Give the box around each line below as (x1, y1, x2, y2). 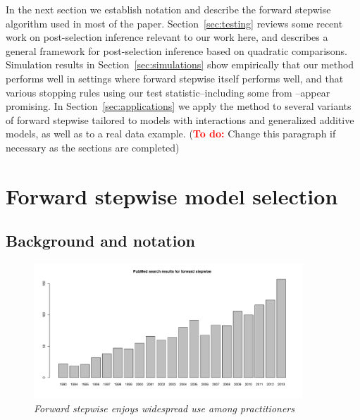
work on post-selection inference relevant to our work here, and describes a (6, 30, 328, 44)
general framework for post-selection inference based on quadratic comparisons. (6, 43, 347, 58)
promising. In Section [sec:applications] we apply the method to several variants (6, 99, 352, 113)
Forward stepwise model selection (6, 181, 338, 210)
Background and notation (6, 230, 195, 252)
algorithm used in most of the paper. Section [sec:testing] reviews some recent (6, 16, 343, 30)
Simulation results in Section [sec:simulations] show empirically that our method (6, 57, 354, 72)
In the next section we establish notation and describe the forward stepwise (6, 2, 331, 16)
